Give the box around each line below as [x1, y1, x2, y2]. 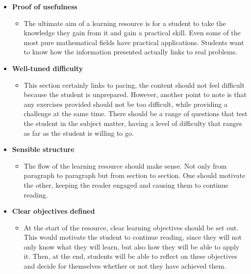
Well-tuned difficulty [12, 63, 83, 73]
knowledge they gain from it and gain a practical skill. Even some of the [24, 27, 241, 38]
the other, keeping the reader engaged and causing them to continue [24, 179, 228, 190]
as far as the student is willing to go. [24, 127, 134, 138]
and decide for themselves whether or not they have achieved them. [24, 261, 226, 271]
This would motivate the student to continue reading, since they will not [24, 232, 242, 242]
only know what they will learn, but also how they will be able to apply [24, 241, 240, 251]
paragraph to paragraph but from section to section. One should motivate [24, 170, 246, 180]
